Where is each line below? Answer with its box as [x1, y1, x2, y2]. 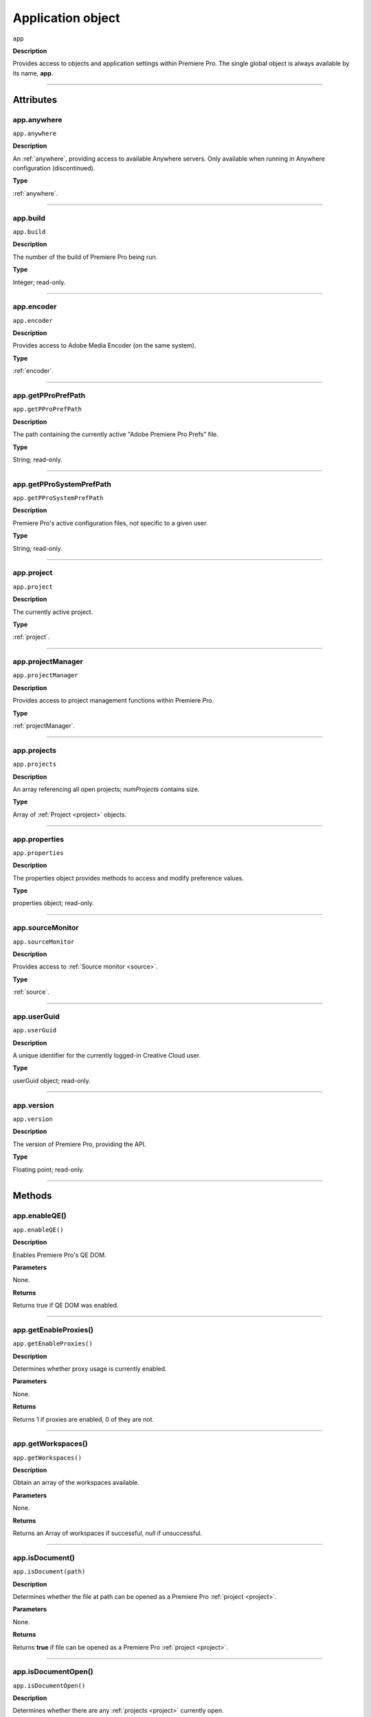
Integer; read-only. [12, 278, 66, 286]
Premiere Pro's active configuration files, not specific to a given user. [12, 519, 208, 527]
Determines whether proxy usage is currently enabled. [12, 1364, 168, 1373]
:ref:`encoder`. [12, 367, 54, 375]
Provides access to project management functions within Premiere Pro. [12, 696, 214, 705]
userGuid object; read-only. [12, 1076, 91, 1084]
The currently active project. [12, 608, 93, 616]
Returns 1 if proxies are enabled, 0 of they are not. [12, 1415, 155, 1423]
